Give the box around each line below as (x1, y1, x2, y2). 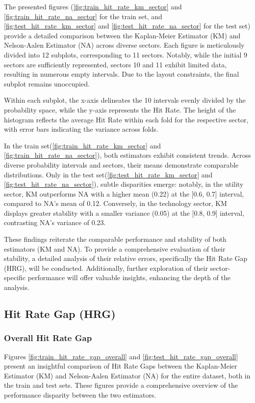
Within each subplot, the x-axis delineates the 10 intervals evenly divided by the (4, 95, 246, 105)
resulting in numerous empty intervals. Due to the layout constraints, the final (4, 69, 239, 79)
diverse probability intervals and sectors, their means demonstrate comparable (4, 159, 239, 170)
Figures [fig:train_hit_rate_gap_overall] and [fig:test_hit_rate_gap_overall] (4, 351, 238, 361)
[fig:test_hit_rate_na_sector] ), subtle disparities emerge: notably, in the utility (4, 179, 244, 189)
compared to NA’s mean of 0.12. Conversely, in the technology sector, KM (4, 198, 227, 208)
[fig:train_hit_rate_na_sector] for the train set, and (4, 11, 162, 21)
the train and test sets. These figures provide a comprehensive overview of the (4, 380, 238, 390)
